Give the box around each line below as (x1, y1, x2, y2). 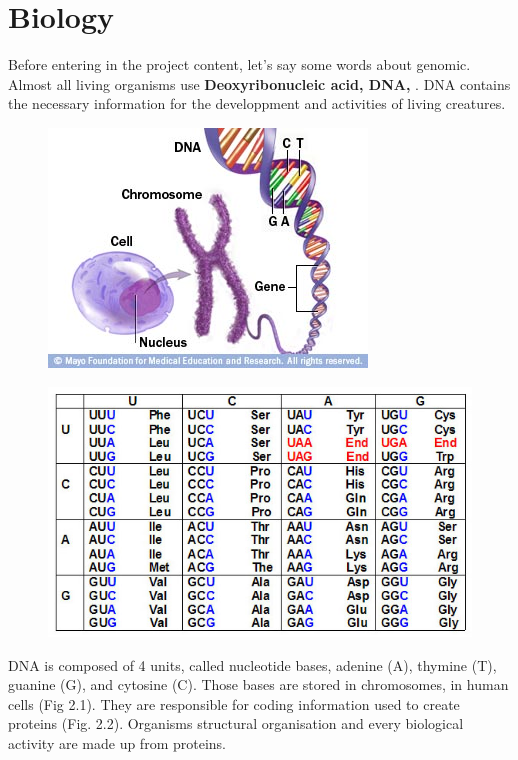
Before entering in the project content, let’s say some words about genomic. (8, 54, 471, 75)
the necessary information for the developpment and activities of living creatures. (8, 93, 506, 114)
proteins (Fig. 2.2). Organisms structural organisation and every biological (8, 713, 464, 734)
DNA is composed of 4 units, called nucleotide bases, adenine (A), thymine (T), (8, 654, 497, 675)
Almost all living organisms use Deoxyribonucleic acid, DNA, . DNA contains (8, 73, 511, 94)
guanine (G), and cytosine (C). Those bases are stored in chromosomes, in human (8, 674, 509, 695)
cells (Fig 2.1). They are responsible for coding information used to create (8, 693, 460, 714)
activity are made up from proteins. (8, 733, 226, 753)
